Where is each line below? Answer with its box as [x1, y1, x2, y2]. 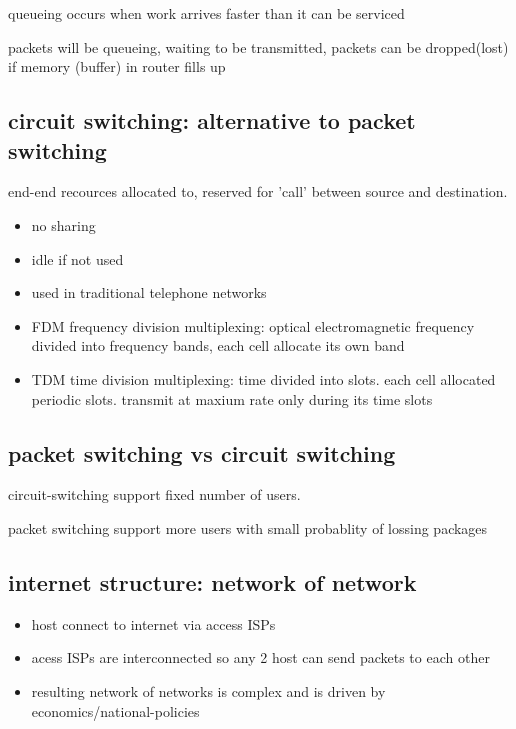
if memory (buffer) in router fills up [8, 56, 226, 77]
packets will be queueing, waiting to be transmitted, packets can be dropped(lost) [8, 36, 509, 57]
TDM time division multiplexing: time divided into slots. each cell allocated [31, 368, 496, 389]
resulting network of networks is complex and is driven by [31, 680, 386, 701]
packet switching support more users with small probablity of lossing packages [8, 517, 488, 538]
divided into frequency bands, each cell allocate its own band [31, 335, 405, 356]
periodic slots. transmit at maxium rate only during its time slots [31, 388, 433, 409]
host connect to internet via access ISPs [31, 613, 276, 634]
